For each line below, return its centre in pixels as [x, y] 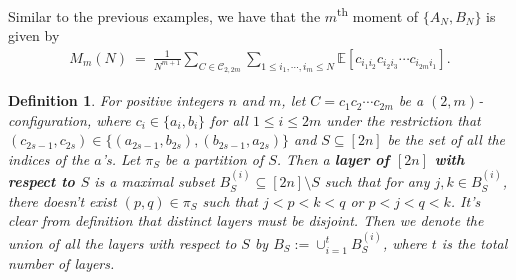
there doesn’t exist [62, 200]
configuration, [50, 119]
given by [34, 35]
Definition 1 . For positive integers [116, 100]
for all [229, 119]
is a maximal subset [154, 181]
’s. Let [121, 158]
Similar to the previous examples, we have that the [164, 15]
